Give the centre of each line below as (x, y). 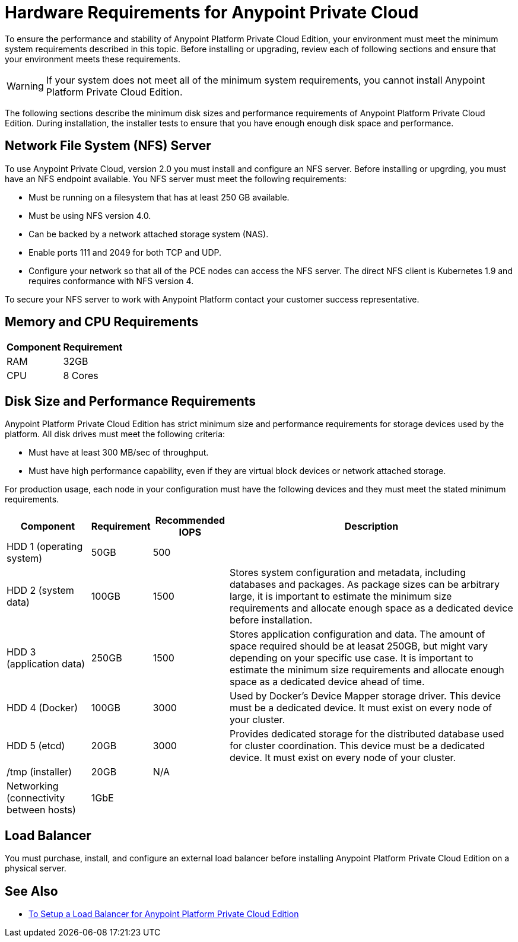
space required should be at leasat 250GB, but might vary (359, 646)
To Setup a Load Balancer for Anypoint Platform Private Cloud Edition (164, 914)
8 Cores (81, 376)
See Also (31, 891)
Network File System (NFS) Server (108, 146)
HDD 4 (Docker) (42, 708)
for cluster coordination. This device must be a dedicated (357, 746)
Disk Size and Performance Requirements (131, 401)
